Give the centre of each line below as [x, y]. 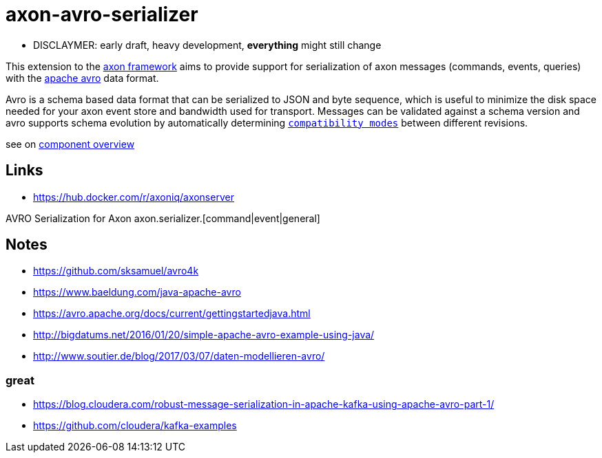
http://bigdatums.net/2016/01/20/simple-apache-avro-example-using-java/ [204, 335]
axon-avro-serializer [102, 14]
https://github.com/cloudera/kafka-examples [135, 426]
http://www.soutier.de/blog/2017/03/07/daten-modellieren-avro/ [179, 356]
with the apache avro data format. [82, 78]
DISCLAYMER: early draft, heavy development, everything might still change [207, 45]
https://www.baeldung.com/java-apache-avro [137, 292]
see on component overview [70, 144]
